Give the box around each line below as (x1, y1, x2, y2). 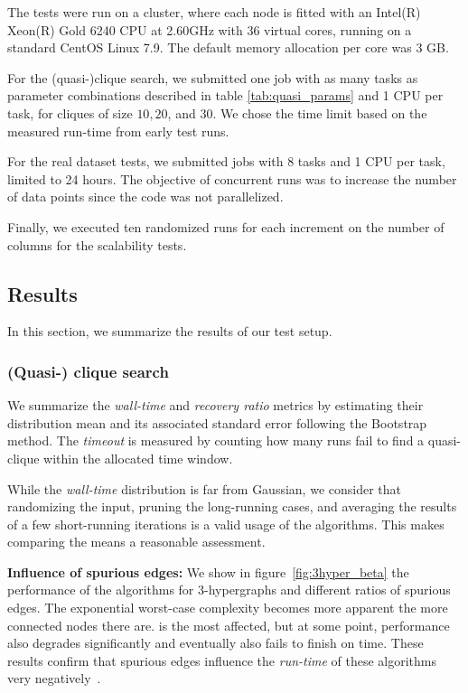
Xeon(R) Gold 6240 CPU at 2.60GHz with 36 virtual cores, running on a (7, 20, 412, 39)
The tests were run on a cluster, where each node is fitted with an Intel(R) (7, 3, 421, 21)
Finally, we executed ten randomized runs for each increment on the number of (7, 217, 445, 236)
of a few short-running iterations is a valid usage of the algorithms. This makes (7, 514, 445, 533)
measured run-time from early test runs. (7, 121, 229, 140)
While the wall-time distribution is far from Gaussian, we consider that (7, 479, 401, 498)
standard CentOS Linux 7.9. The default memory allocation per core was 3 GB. (7, 38, 449, 57)
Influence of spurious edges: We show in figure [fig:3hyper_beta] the (7, 562, 409, 581)
